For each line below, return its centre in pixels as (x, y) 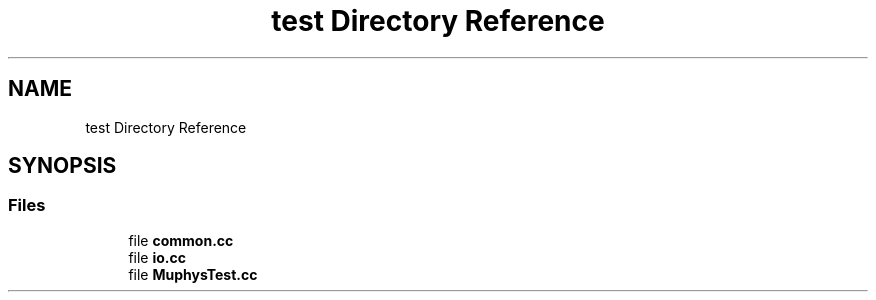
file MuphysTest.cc (193, 274)
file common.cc (181, 240)
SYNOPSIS (62, 166)
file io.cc (157, 257)
